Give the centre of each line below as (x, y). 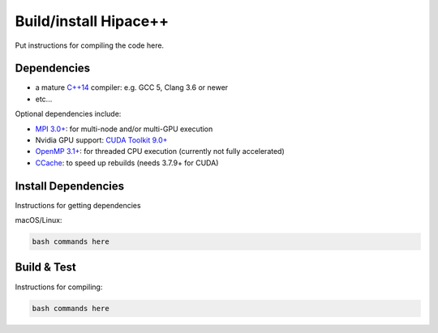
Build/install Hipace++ (92, 21)
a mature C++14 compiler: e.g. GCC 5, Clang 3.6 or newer (132, 88)
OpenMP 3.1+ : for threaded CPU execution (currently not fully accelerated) (160, 152)
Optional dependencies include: (68, 114)
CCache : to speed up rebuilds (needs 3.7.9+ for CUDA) (127, 163)
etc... (44, 99)
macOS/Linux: (39, 220)
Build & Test (45, 267)
